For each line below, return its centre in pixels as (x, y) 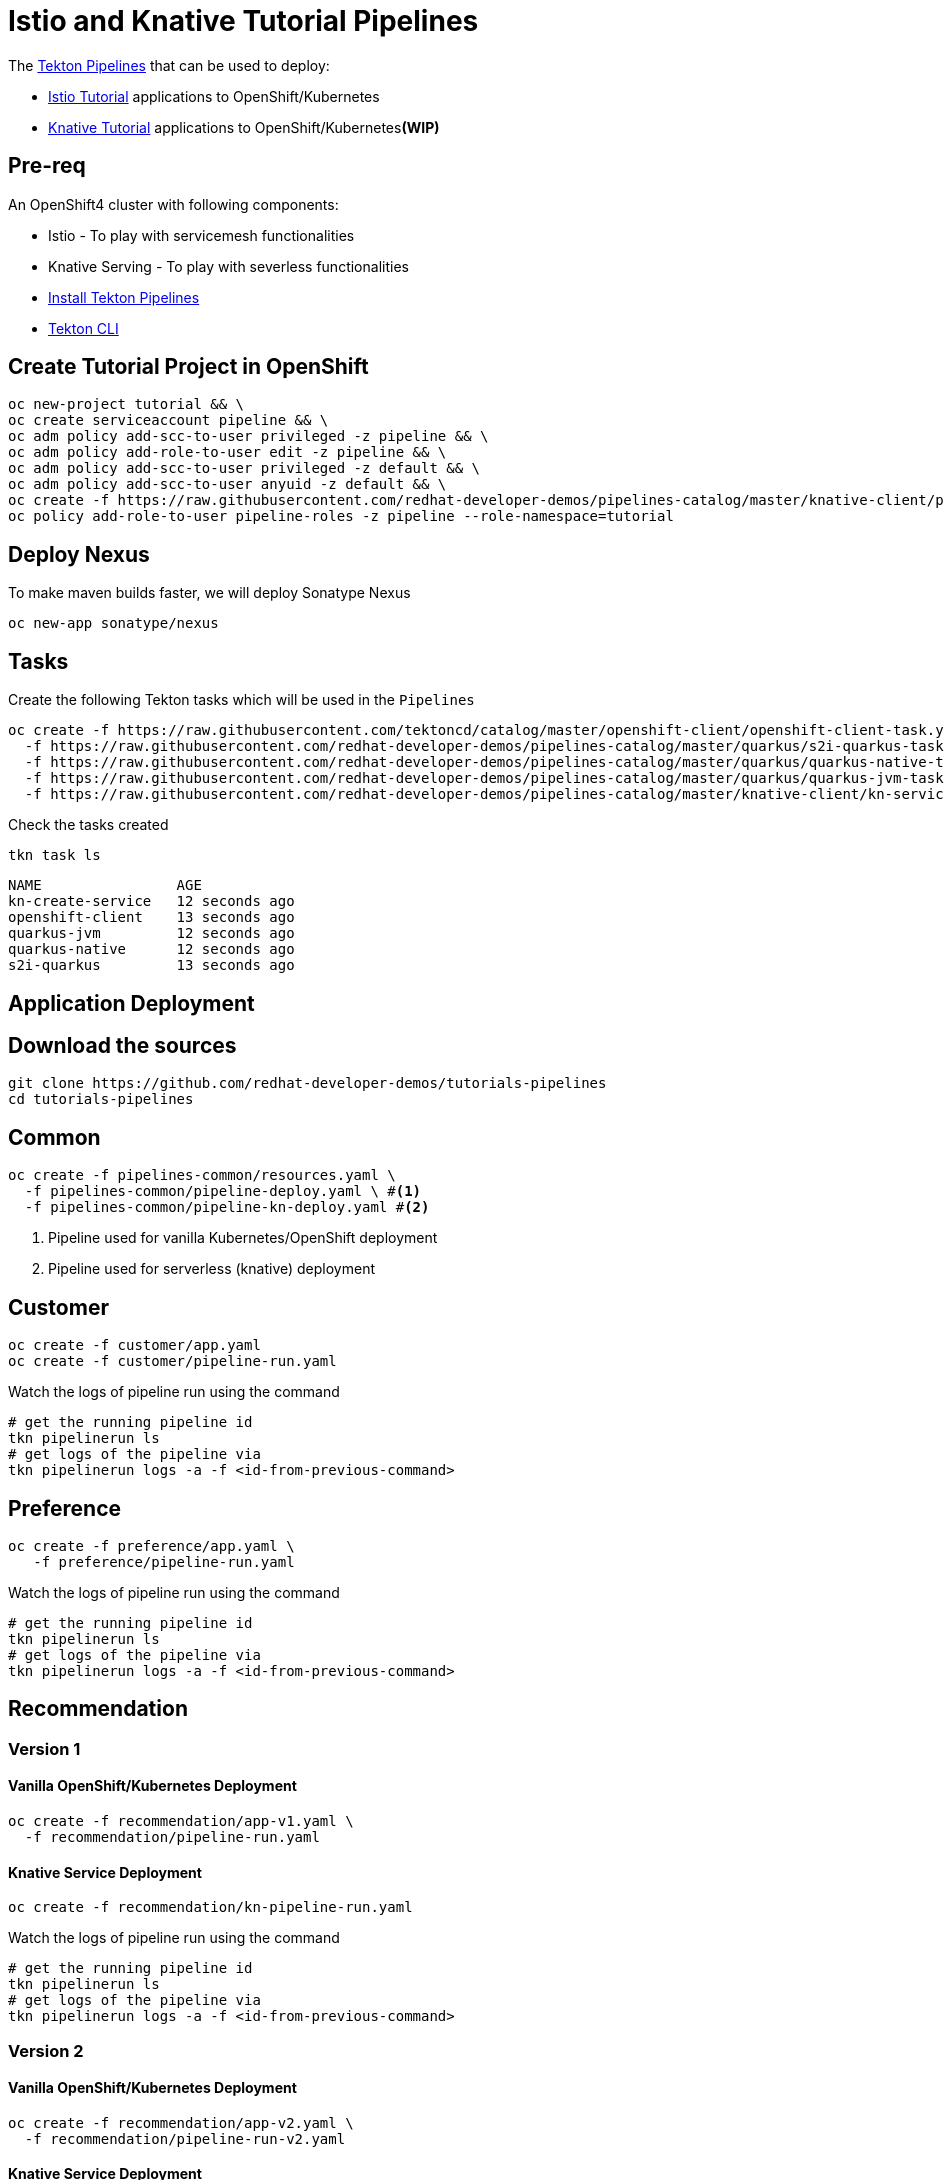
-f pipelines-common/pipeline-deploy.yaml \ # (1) (223, 1191)
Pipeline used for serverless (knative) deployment (211, 1269)
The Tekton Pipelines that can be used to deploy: (169, 65)
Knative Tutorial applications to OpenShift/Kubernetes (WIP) (244, 127)
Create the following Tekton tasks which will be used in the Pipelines (241, 700)
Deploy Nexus (79, 554)
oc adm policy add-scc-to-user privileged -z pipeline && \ (248, 436)
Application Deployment (131, 1003)
